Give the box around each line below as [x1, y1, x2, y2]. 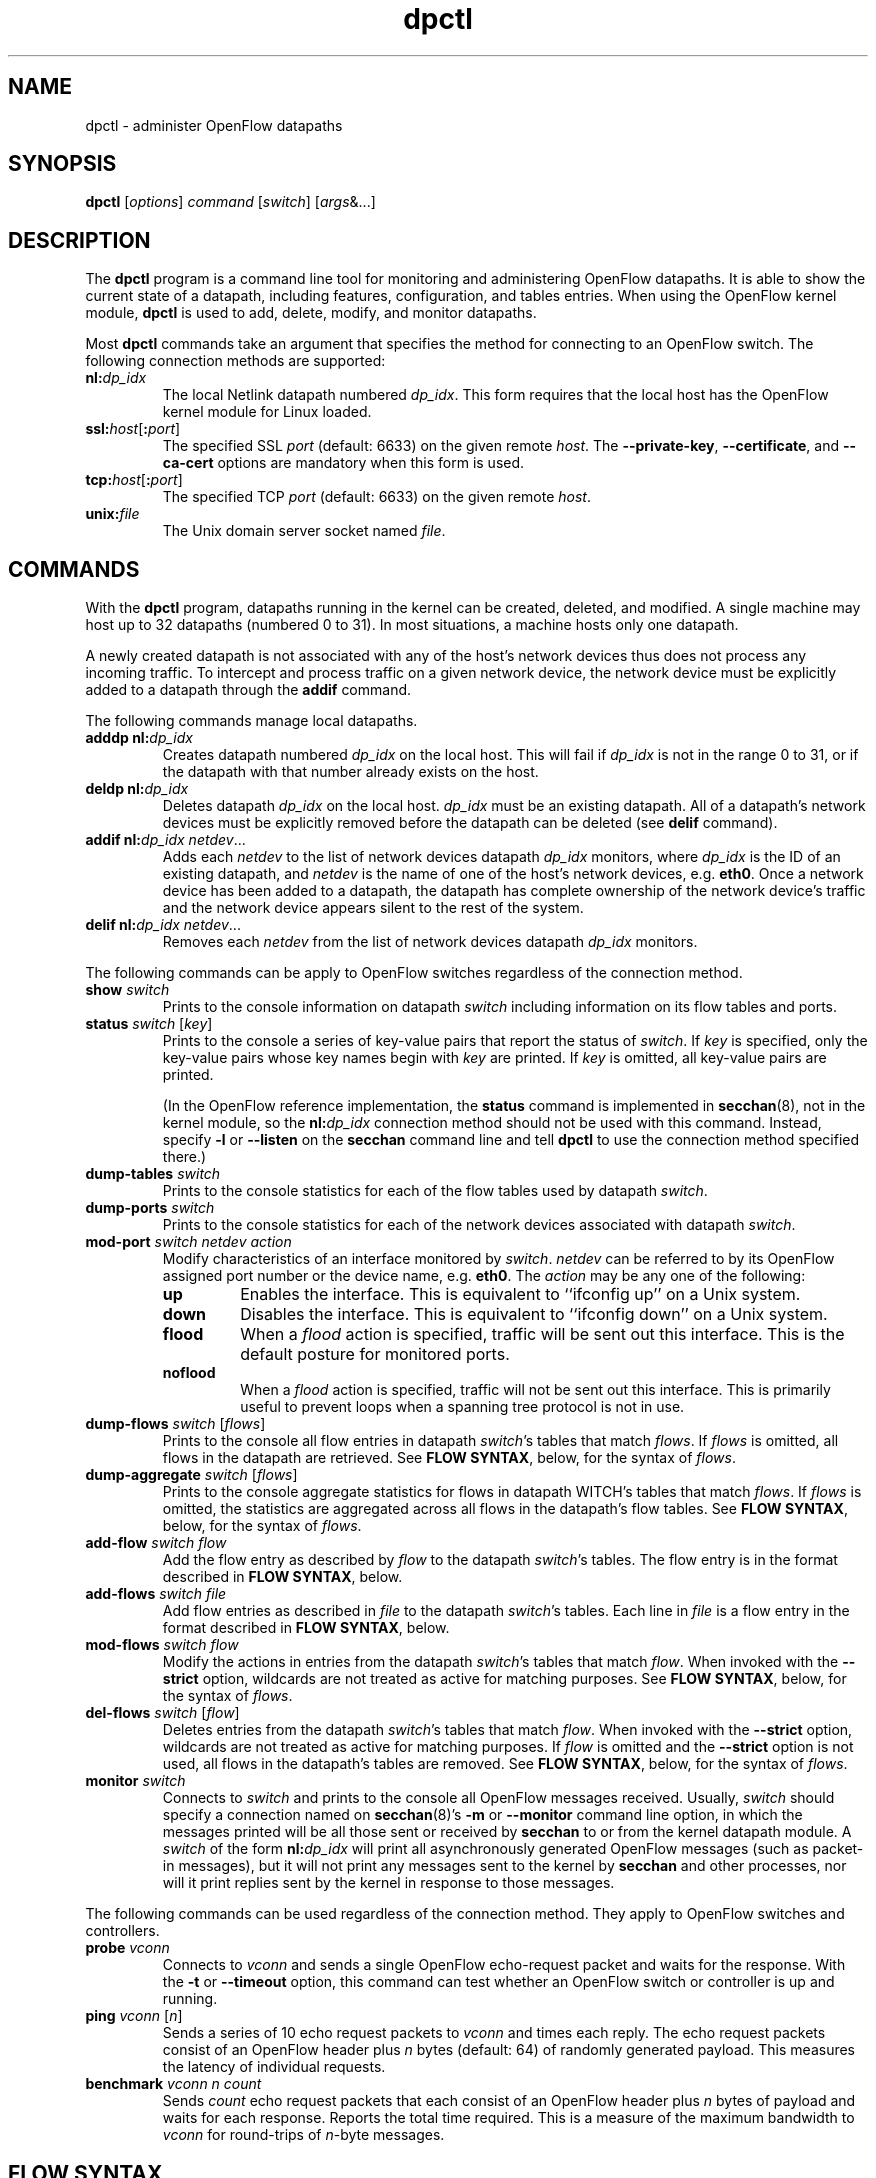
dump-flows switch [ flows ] [85, 1415, 266, 1433]
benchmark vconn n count [85, 2075, 262, 2093]
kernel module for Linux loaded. [162, 403, 372, 421]
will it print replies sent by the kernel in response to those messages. [162, 1874, 615, 1892]
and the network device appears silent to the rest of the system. [162, 899, 584, 917]
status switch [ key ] [85, 1015, 213, 1033]
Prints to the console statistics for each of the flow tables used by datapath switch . [162, 1182, 708, 1200]
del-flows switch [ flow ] [85, 1704, 240, 1722]
